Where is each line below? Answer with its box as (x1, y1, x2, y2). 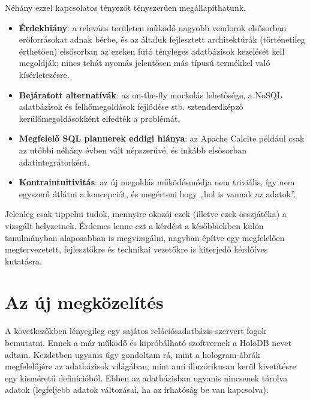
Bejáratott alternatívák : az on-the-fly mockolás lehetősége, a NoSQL (19, 88, 282, 101)
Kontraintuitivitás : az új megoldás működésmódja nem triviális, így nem (19, 176, 295, 188)
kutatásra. (5, 254, 42, 267)
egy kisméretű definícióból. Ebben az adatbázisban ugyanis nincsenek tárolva (5, 371, 288, 384)
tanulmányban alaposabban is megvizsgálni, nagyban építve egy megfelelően (5, 231, 285, 243)
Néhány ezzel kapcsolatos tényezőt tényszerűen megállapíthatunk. (5, 1, 246, 13)
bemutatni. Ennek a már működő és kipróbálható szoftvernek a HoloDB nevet (5, 336, 292, 348)
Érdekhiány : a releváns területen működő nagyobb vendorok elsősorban (19, 21, 287, 34)
